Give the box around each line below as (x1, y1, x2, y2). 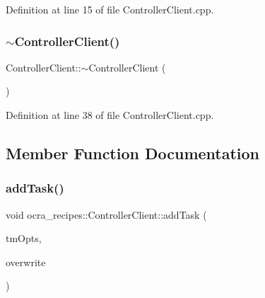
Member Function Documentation (6, 142, 260, 164)
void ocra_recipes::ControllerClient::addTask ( (6, 207, 207, 222)
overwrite (6, 254, 46, 269)
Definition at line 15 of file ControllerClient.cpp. (6, 2, 214, 16)
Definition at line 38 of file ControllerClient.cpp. (6, 108, 214, 122)
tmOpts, (6, 231, 42, 246)
